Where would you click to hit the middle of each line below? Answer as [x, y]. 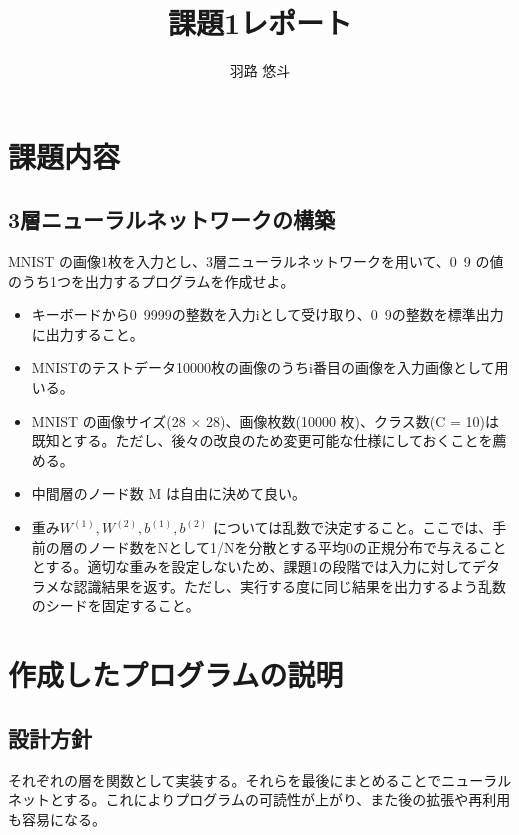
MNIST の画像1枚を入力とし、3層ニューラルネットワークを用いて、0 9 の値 [256, 261]
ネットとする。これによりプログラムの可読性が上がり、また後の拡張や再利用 [259, 799]
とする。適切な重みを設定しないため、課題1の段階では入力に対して [251, 566]
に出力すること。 [87, 333]
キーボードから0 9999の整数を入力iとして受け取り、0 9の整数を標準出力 [267, 314]
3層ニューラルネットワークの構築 [172, 219]
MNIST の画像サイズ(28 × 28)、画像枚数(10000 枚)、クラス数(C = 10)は [265, 420]
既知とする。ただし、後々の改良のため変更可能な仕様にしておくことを [262, 440]
